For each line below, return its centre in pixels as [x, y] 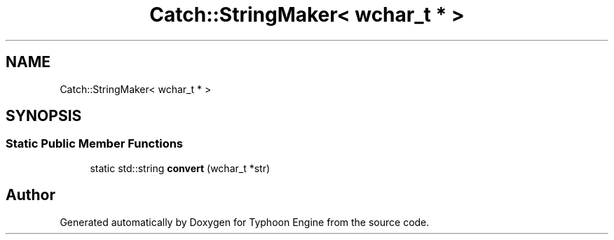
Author [30, 195]
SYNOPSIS [44, 116]
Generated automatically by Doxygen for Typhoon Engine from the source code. [245, 222]
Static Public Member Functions [95, 144]
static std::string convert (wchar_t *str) [180, 168]
